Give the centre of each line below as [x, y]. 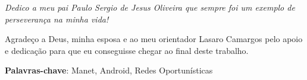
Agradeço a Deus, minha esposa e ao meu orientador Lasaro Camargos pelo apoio [154, 39]
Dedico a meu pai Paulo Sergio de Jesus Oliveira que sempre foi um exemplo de [150, 7]
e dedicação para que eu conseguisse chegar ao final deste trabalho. [127, 50]
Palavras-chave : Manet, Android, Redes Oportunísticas [109, 70]
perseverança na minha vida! [57, 19]
